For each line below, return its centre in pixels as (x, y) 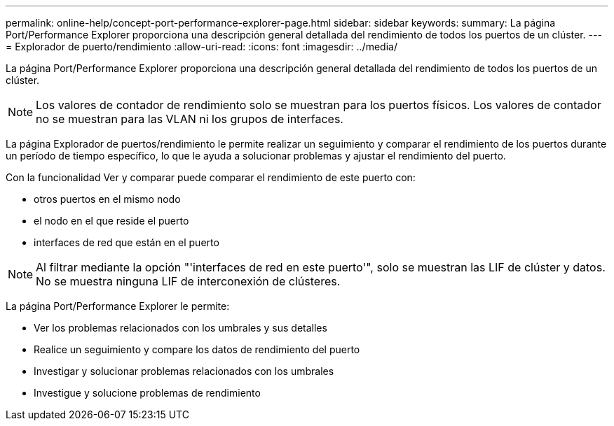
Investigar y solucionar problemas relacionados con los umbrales (184, 371)
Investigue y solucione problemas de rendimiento (147, 393)
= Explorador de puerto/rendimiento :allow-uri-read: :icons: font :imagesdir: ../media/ (202, 47)
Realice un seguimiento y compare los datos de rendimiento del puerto (197, 349)
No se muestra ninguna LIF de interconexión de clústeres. (188, 281)
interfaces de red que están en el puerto (127, 242)
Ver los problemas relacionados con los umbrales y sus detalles (180, 328)
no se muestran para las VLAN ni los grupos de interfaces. (190, 119)
